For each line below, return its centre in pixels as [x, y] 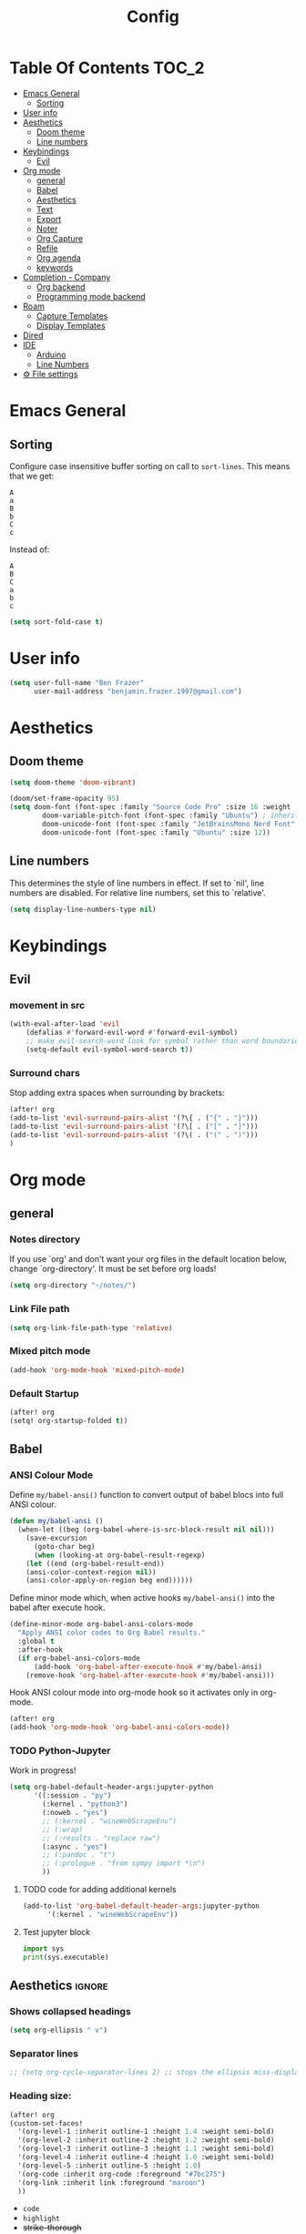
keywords [55, 267]
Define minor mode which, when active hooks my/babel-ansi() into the [142, 1598]
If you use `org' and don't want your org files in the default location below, [148, 1259]
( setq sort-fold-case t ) [56, 621]
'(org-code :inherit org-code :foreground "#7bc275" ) [122, 2174]
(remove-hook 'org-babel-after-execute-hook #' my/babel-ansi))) [150, 1675]
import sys [43, 1948]
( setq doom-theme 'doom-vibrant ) [73, 782]
